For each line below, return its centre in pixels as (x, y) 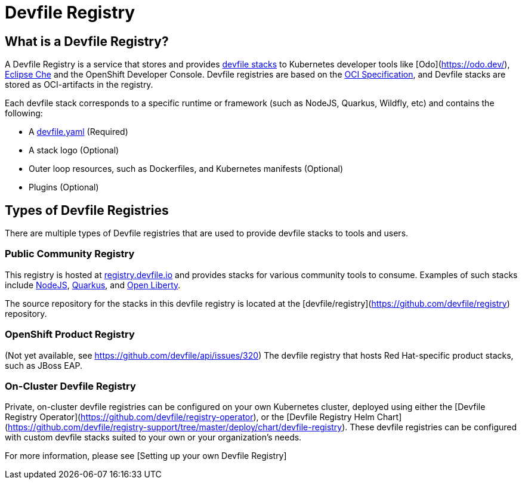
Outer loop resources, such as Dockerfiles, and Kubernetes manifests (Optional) (186, 169)
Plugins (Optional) (64, 187)
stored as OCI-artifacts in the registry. (79, 85)
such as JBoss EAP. (44, 365)
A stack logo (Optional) (74, 150)
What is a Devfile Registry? (87, 41)
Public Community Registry (70, 254)
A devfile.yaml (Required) (78, 132)
